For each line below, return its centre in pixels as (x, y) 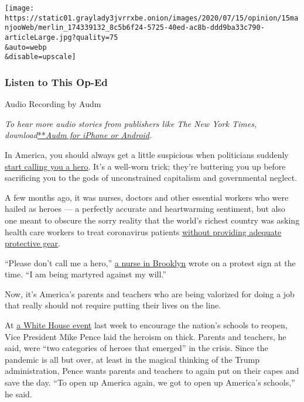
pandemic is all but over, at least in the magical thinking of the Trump (132, 359)
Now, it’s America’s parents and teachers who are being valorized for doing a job (150, 293)
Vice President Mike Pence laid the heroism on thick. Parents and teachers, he (146, 336)
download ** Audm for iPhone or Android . (78, 135)
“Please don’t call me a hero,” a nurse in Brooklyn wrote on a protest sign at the (150, 262)
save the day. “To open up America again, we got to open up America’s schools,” (150, 382)
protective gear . (33, 243)
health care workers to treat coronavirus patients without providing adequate (143, 231)
